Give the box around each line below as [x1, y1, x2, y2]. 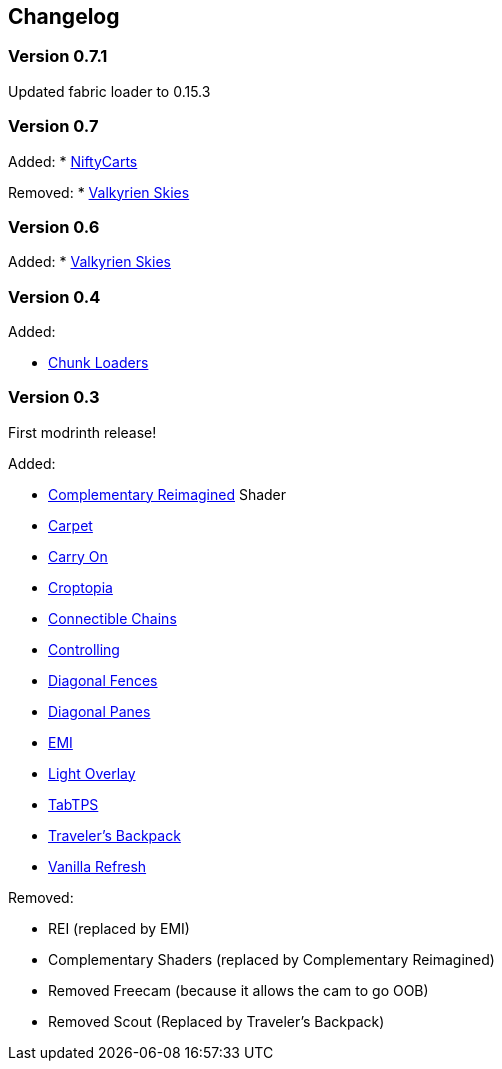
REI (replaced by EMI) [48, 919, 190, 937]
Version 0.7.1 [8, 46, 108, 67]
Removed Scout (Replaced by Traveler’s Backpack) [48, 1012, 385, 1030]
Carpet [48, 516, 93, 534]
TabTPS [48, 795, 99, 813]
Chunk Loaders [48, 354, 149, 372]
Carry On [48, 547, 108, 565]
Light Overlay [48, 764, 136, 782]
